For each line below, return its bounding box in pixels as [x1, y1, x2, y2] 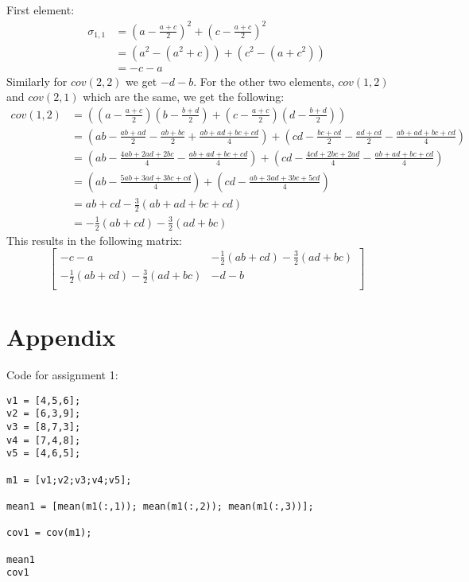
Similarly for [6, 72, 68, 89]
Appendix [6, 320, 116, 353]
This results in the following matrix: [6, 231, 182, 248]
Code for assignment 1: [6, 367, 118, 383]
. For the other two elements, [193, 72, 335, 89]
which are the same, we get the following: [83, 88, 285, 105]
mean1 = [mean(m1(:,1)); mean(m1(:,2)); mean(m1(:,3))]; [6, 500, 314, 512]
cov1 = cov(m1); [6, 527, 92, 539]
